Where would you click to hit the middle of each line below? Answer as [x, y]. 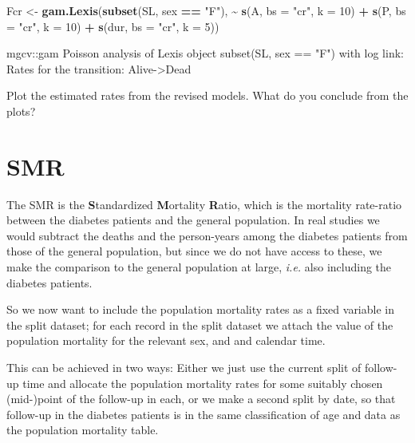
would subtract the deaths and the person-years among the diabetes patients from [207, 235]
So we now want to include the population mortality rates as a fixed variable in [200, 309]
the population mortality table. [83, 430]
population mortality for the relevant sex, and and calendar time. [166, 340]
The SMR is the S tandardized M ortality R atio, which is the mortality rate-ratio [204, 204]
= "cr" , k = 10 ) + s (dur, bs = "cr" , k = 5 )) [113, 26]
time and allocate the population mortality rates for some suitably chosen [203, 383]
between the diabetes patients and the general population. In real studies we [193, 220]
